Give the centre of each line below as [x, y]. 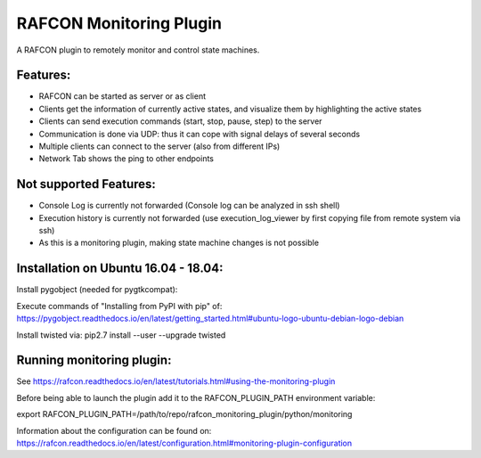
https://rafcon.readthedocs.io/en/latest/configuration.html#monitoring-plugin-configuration [184, 443]
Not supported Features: [86, 184]
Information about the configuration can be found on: [114, 430]
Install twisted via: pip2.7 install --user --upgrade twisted [121, 335]
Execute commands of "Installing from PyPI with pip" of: [119, 306]
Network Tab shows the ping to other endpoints [126, 159]
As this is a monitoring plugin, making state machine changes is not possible [179, 243]
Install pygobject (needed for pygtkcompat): [97, 290]
